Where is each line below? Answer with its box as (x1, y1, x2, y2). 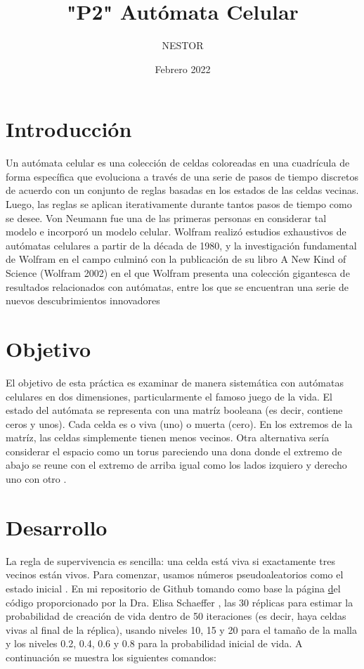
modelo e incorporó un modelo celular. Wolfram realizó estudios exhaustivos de (6, 224, 346, 239)
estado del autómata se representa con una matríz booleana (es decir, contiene (6, 403, 343, 417)
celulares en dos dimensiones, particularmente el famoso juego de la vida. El (6, 389, 333, 403)
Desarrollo (6, 512, 108, 541)
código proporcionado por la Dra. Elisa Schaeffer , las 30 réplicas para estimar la (6, 595, 353, 609)
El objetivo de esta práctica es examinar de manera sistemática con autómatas (6, 375, 344, 389)
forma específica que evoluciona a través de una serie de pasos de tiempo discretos (6, 169, 358, 183)
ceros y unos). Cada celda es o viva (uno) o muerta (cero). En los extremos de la (6, 416, 353, 431)
